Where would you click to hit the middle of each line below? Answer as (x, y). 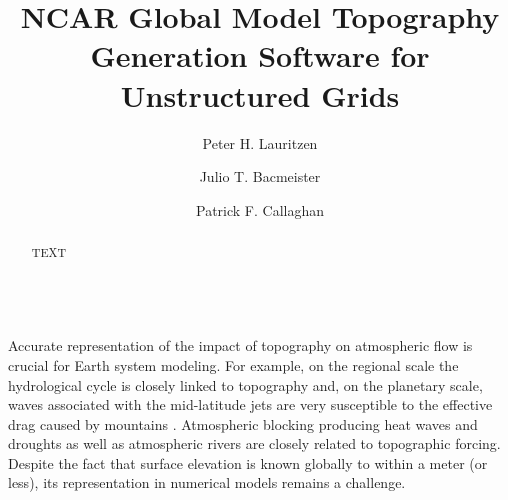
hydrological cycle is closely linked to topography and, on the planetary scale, (245, 384)
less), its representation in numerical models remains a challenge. (207, 482)
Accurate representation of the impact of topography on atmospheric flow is (240, 345)
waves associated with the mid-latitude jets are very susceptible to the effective (250, 404)
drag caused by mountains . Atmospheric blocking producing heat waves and (243, 423)
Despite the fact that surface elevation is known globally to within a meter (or (248, 462)
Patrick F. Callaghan (259, 209)
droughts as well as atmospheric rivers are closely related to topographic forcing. (254, 443)
